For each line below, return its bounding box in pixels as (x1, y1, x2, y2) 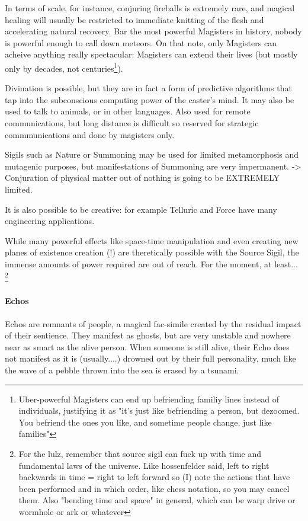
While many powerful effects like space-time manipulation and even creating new (5, 234, 299, 247)
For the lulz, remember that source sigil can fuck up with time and (18, 447, 262, 459)
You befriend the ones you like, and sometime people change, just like (18, 415, 272, 428)
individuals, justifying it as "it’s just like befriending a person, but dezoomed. (18, 404, 300, 417)
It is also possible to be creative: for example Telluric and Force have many (5, 203, 277, 215)
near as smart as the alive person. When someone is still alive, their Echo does (5, 340, 290, 353)
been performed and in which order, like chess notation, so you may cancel (18, 482, 290, 494)
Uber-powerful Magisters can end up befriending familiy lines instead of (18, 392, 279, 405)
